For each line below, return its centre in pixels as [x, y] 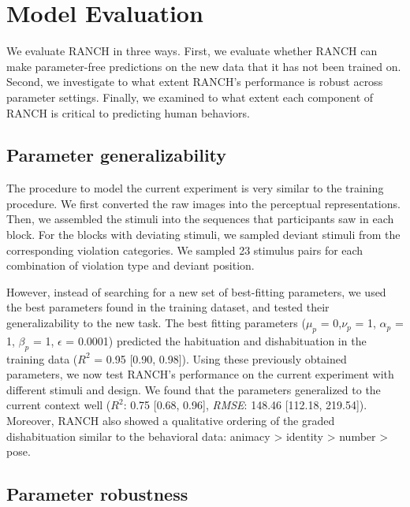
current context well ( [59, 405]
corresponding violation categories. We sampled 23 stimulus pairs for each [185, 250]
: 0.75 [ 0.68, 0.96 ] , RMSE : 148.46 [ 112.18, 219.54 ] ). [245, 405]
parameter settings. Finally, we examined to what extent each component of [190, 97]
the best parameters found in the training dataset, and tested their [168, 307]
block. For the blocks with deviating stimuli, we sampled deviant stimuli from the [203, 235]
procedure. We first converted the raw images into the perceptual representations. [203, 203]
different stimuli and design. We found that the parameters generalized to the [194, 389]
